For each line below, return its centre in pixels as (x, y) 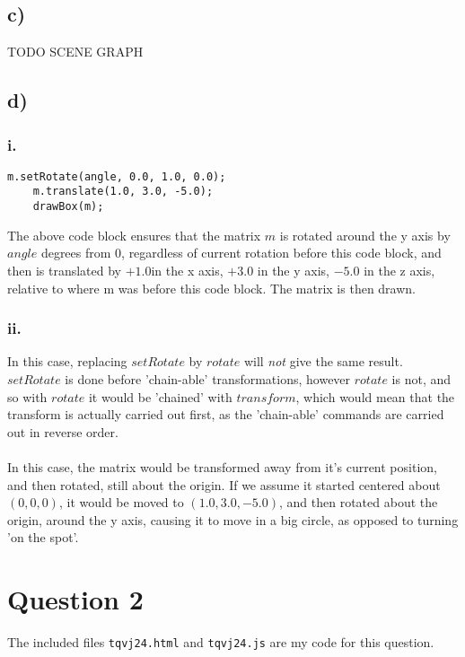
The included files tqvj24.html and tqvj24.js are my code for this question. (221, 642)
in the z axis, (399, 270)
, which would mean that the (375, 396)
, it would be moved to (121, 502)
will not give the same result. (323, 361)
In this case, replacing (67, 361)
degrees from (76, 253)
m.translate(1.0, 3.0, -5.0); (123, 192)
